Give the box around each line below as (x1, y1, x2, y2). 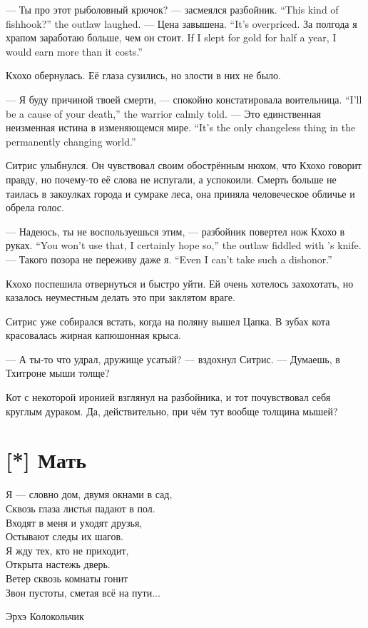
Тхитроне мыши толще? (6, 365, 110, 380)
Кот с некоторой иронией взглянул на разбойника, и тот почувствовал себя (6, 390, 331, 405)
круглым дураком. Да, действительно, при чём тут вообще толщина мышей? (6, 403, 338, 418)
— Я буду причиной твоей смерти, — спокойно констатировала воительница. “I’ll (6, 91, 362, 106)
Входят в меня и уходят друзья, (6, 515, 143, 530)
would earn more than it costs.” (6, 44, 143, 59)
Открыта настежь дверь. (6, 557, 111, 572)
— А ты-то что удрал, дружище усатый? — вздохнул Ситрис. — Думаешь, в (6, 351, 340, 366)
